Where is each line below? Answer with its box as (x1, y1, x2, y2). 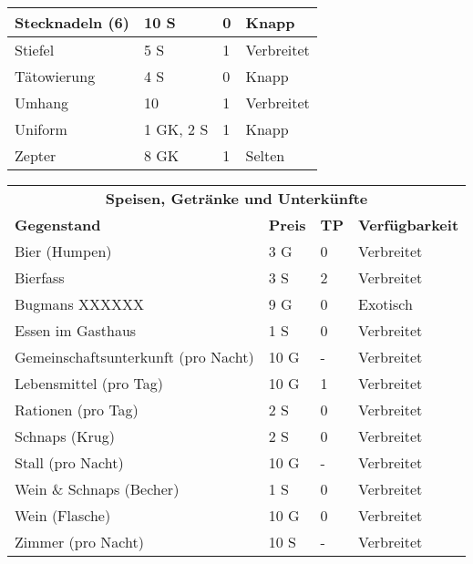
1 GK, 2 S (143, 118, 209, 139)
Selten (245, 145, 285, 166)
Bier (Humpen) (15, 241, 112, 261)
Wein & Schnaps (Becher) (15, 478, 180, 499)
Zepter (15, 145, 57, 166)
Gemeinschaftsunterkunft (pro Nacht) (15, 346, 254, 367)
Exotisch (357, 293, 413, 314)
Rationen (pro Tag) (15, 399, 139, 420)
